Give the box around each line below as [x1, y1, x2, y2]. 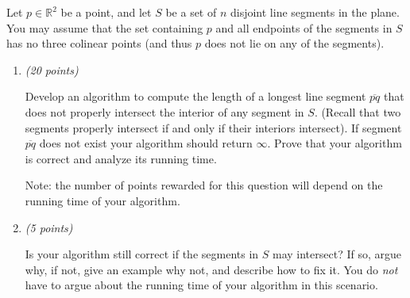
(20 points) [25, 61, 79, 78]
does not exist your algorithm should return [39, 135, 253, 151]
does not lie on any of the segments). [204, 35, 385, 52]
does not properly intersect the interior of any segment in [25, 103, 304, 120]
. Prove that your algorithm [267, 135, 402, 151]
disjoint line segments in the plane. [230, 4, 400, 20]
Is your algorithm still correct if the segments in [25, 246, 259, 262]
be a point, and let [60, 4, 152, 20]
